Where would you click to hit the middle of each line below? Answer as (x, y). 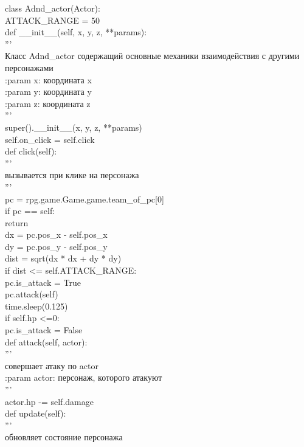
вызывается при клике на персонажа (72, 175)
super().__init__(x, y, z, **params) (74, 127)
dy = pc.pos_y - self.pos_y (56, 246)
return (17, 222)
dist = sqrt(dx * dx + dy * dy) (63, 258)
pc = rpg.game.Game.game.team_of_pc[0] (85, 199)
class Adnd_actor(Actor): (53, 8)
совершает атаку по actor (52, 365)
